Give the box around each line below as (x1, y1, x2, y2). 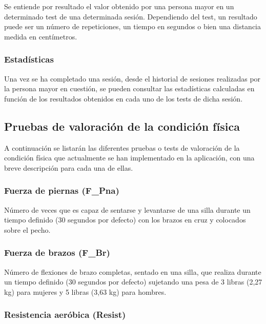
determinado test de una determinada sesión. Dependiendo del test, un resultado (4, 11, 257, 22)
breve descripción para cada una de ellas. (4, 162, 133, 173)
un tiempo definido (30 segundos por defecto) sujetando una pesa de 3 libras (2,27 (4, 276, 262, 287)
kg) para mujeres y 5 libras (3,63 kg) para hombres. (4, 286, 167, 297)
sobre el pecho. (4, 224, 51, 235)
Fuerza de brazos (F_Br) (4, 246, 110, 259)
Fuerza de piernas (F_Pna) (4, 184, 119, 197)
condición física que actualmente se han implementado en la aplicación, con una (4, 152, 255, 163)
